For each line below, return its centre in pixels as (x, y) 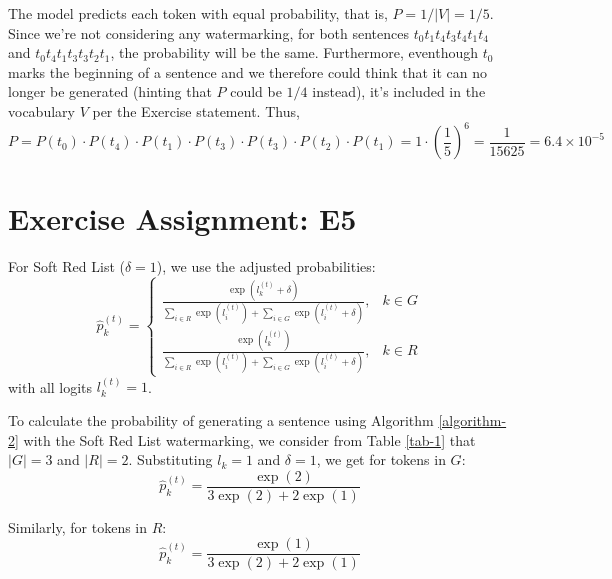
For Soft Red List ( (66, 266)
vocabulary (41, 110)
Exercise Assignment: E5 (182, 218)
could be (256, 91)
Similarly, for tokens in (78, 526)
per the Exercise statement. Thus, (196, 110)
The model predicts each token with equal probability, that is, (198, 13)
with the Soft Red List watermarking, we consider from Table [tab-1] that (249, 439)
